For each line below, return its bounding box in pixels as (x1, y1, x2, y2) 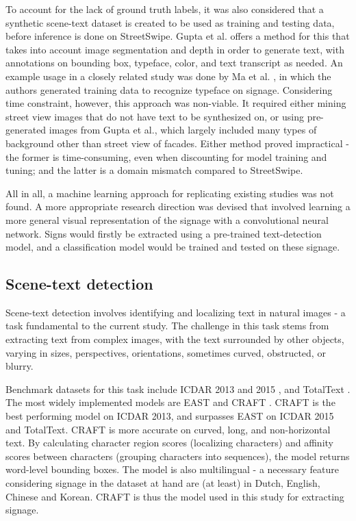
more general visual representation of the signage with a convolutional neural (5, 212, 329, 227)
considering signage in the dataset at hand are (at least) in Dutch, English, (5, 476, 320, 490)
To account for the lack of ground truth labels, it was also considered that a (5, 2, 324, 16)
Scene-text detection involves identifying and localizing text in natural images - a (5, 305, 346, 319)
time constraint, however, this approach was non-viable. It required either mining (5, 96, 346, 110)
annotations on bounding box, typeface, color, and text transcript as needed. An (5, 55, 343, 70)
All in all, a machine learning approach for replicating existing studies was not (5, 186, 334, 200)
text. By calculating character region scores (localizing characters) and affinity (5, 435, 333, 450)
